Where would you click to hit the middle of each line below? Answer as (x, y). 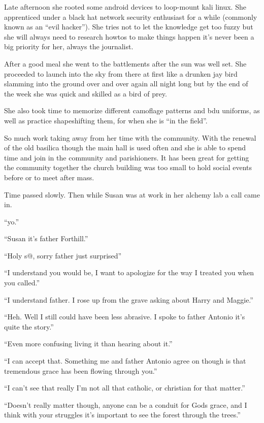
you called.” (22, 283)
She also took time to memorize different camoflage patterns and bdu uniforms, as (132, 110)
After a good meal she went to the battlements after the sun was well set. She (125, 63)
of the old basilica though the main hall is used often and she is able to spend (125, 148)
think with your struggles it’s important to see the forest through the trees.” (122, 415)
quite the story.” (29, 326)
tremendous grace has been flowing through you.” (81, 370)
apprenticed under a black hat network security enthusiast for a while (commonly (131, 17)
